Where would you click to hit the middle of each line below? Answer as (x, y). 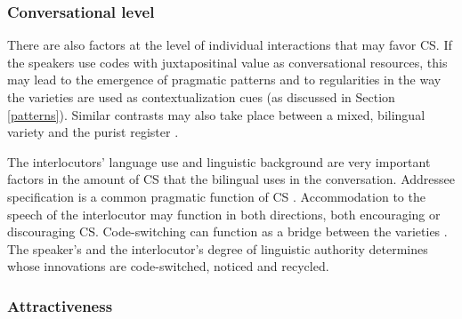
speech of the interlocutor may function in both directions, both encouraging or (224, 214)
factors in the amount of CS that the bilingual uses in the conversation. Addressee (231, 179)
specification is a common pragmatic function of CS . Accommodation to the (216, 196)
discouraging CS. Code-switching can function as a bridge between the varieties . (227, 231)
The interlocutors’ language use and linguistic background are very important (219, 161)
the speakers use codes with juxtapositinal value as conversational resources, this (227, 62)
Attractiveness (60, 305)
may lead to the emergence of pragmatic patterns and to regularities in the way (224, 80)
